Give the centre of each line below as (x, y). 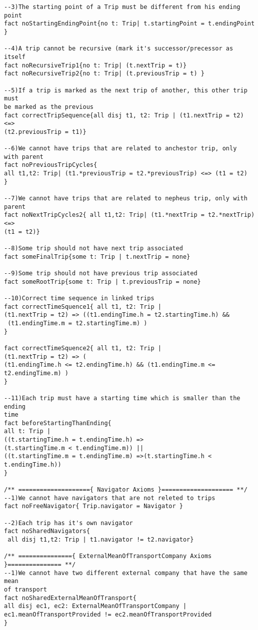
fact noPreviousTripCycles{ (51, 165)
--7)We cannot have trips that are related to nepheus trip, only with (126, 199)
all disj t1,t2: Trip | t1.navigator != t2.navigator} (101, 540)
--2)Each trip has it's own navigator (68, 523)
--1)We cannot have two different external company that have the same (126, 573)
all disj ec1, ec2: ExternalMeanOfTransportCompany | (95, 606)
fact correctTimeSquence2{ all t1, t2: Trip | (83, 348)
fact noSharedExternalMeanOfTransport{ (70, 598)
